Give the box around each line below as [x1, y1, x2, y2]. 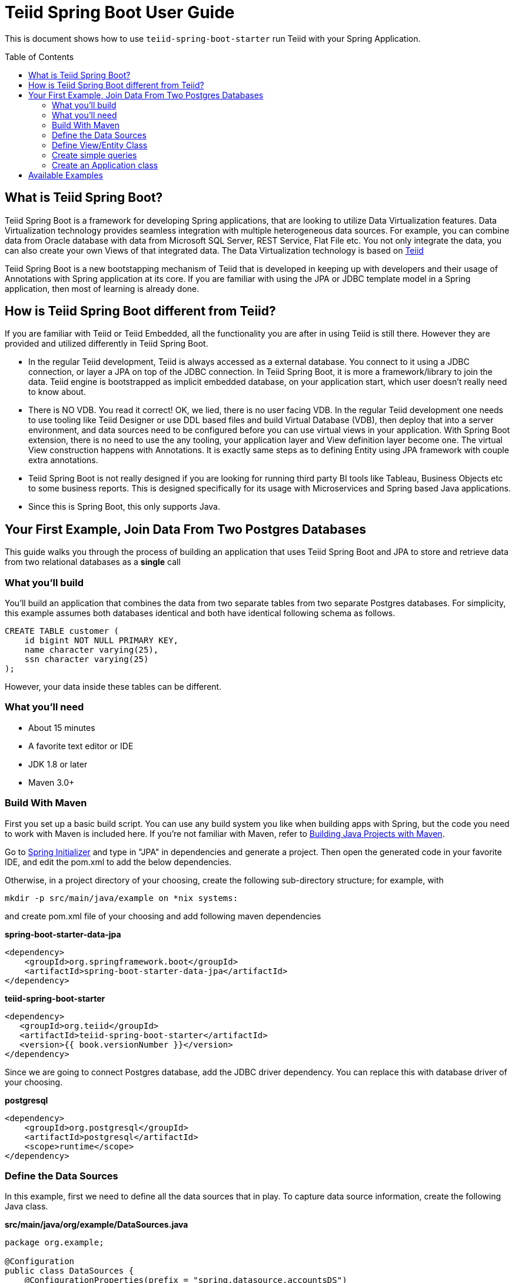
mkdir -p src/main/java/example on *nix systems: [5, 893, 238, 903]
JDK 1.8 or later [28, 759, 88, 769]
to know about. [28, 387, 86, 397]
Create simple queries [52, 149, 137, 160]
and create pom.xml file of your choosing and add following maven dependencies [5, 910, 321, 921]
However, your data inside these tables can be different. [5, 682, 222, 692]
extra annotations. [28, 455, 98, 466]
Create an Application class [52, 159, 158, 170]
